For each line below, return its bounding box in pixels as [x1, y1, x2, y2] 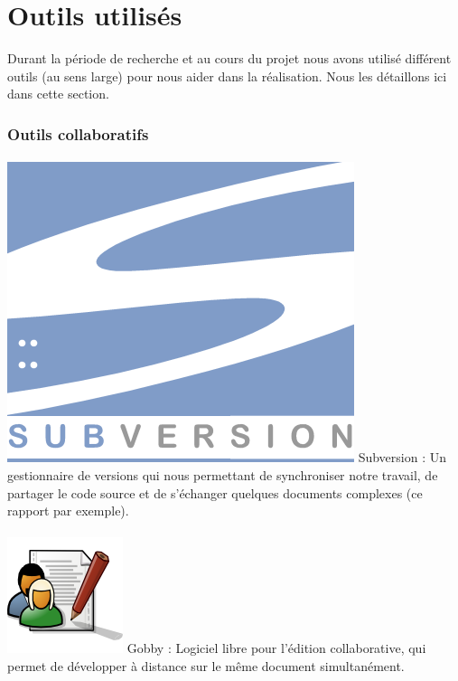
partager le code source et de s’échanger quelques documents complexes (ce [7, 483, 423, 502]
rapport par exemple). [7, 501, 129, 520]
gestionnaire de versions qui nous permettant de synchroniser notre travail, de [7, 465, 438, 484]
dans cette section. [7, 84, 109, 103]
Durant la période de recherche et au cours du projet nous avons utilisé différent [7, 49, 452, 68]
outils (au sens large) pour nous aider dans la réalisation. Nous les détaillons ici [7, 66, 447, 85]
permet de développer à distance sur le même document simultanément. [7, 656, 405, 675]
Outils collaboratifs [7, 122, 149, 145]
